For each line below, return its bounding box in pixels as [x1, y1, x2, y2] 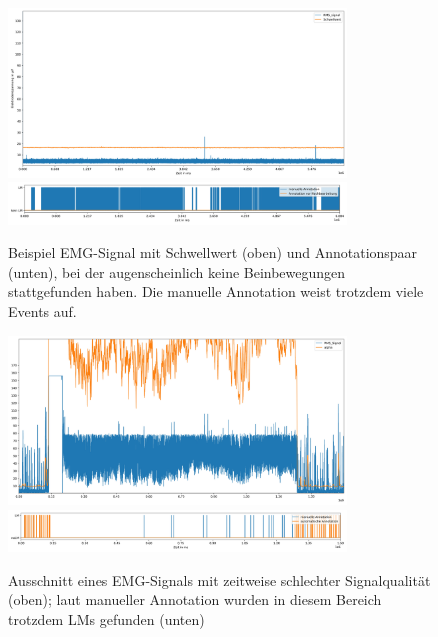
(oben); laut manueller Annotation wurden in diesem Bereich [8, 589, 382, 610]
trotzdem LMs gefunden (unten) [8, 608, 205, 629]
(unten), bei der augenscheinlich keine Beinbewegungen [8, 261, 346, 282]
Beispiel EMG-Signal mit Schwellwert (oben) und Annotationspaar [8, 242, 418, 263]
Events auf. [8, 300, 77, 321]
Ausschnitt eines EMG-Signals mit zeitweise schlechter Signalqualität [8, 569, 431, 590]
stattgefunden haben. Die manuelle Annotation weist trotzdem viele [8, 281, 424, 302]
